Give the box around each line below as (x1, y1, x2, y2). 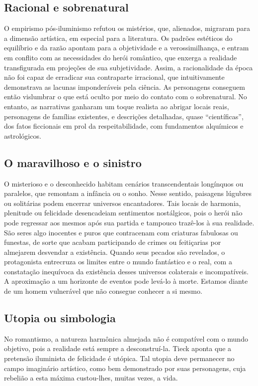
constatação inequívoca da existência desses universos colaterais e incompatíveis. (4, 266, 249, 276)
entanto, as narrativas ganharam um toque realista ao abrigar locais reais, (4, 101, 229, 111)
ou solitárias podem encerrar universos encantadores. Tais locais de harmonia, (4, 197, 241, 208)
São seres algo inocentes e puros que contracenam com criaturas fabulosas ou (4, 227, 238, 237)
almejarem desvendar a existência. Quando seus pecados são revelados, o (4, 246, 225, 257)
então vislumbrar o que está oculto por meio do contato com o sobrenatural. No (4, 91, 247, 102)
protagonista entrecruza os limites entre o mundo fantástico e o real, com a (4, 256, 232, 267)
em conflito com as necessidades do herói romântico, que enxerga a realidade (4, 52, 237, 62)
